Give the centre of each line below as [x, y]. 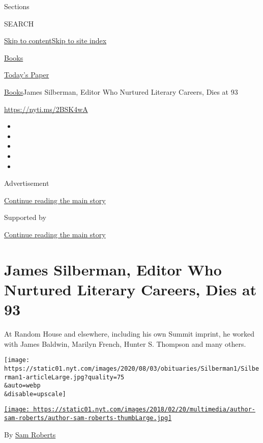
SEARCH [19, 23]
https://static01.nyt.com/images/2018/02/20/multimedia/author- [144, 410]
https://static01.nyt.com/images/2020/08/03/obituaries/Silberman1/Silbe [132, 368]
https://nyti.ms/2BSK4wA [46, 109]
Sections [17, 6]
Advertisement [27, 183]
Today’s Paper [27, 75]
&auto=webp [22, 386]
